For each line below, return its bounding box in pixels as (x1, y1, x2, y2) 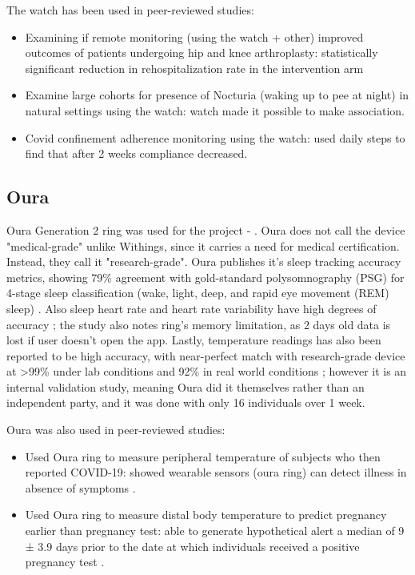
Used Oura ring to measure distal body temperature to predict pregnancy (25, 506, 387, 523)
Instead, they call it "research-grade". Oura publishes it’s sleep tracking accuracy (6, 253, 401, 270)
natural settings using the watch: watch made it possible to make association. (25, 102, 405, 119)
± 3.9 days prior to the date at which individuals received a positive (25, 537, 360, 554)
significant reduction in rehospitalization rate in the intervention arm (25, 59, 364, 76)
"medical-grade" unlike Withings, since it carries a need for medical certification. (6, 237, 400, 254)
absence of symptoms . (25, 479, 136, 496)
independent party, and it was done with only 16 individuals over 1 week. (6, 394, 365, 411)
